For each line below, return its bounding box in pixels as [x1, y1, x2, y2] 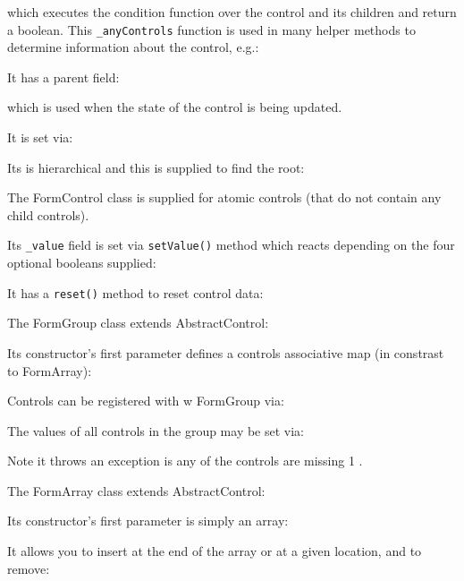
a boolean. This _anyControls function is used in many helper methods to [7, 20, 416, 38]
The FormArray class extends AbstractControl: [7, 481, 266, 500]
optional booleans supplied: [7, 253, 156, 272]
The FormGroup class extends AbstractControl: [7, 313, 269, 332]
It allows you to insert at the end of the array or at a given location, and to [7, 542, 422, 560]
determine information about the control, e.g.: [7, 38, 259, 56]
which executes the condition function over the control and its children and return [7, 3, 457, 21]
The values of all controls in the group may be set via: [7, 421, 305, 440]
